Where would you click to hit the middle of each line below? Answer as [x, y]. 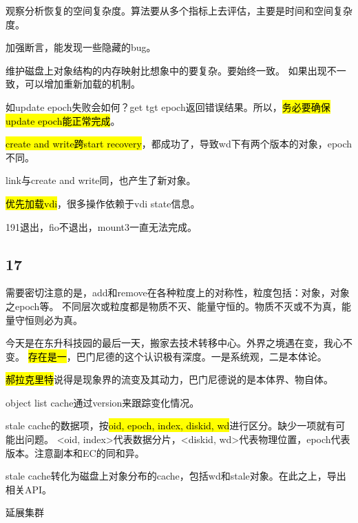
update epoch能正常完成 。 [63, 120]
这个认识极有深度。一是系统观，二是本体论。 [225, 356]
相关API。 [29, 489]
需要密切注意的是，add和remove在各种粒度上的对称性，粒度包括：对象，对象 [178, 293]
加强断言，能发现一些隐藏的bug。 [81, 47]
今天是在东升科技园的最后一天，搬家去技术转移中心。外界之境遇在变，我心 [174, 343]
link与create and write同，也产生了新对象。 [101, 180]
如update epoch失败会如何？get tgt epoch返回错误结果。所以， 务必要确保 [168, 106]
